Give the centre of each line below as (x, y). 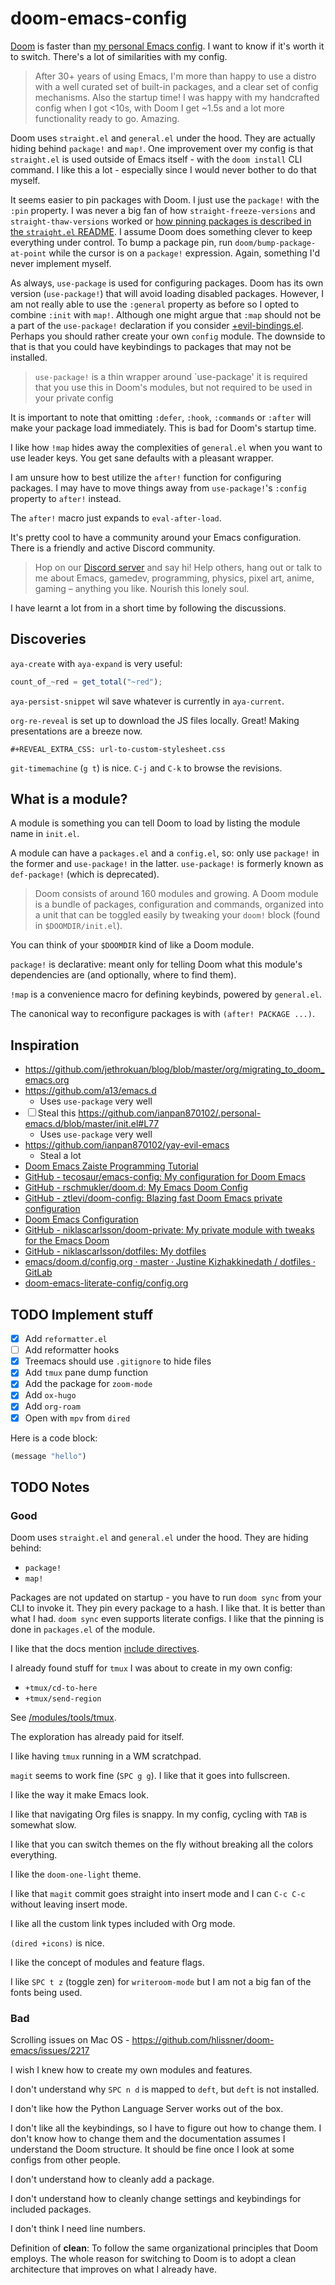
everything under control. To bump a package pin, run (121, 242)
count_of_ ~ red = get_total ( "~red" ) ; (86, 682)
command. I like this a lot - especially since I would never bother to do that (163, 169)
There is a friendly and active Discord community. (113, 548)
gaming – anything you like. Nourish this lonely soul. (142, 588)
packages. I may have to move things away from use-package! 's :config (158, 488)
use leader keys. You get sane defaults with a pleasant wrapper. (142, 458)
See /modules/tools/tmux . (63, 1718)
